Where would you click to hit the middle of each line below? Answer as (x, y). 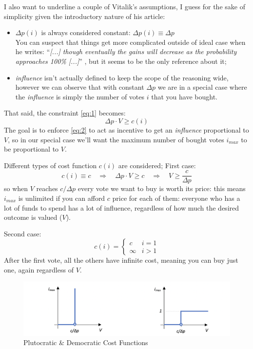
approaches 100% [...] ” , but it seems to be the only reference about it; (121, 61)
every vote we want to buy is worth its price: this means (162, 188)
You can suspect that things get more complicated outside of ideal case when (130, 42)
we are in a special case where (202, 87)
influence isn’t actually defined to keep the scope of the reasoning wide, (122, 77)
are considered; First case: (157, 165)
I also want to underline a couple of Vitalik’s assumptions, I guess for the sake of (125, 6)
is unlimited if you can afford (62, 198)
